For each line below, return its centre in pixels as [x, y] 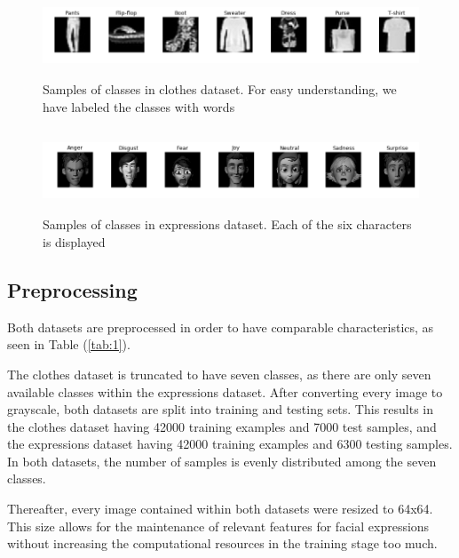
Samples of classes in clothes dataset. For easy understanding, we [220, 89]
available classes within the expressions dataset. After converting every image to [225, 391]
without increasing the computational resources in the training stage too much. [222, 543]
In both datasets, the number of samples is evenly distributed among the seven [222, 461]
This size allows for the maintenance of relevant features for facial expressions [218, 526]
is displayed [74, 241]
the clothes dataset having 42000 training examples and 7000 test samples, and [222, 426]
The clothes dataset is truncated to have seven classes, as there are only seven [219, 374]
